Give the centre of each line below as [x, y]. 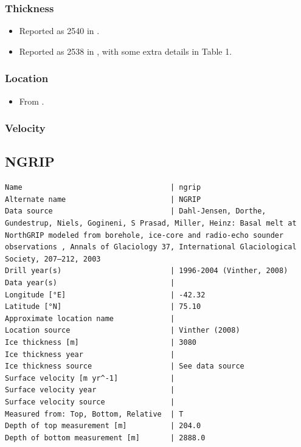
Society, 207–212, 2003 [53, 259]
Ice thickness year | [90, 354]
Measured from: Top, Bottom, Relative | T [94, 414]
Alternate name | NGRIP [103, 199]
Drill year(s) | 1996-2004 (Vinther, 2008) [147, 271]
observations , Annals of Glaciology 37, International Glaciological [151, 247]
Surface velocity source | [90, 402]
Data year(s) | [90, 283]
